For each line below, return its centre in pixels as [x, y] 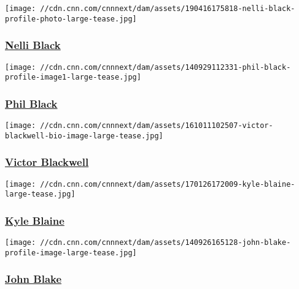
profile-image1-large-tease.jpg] [73, 77]
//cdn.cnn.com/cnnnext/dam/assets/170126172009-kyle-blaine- [168, 184]
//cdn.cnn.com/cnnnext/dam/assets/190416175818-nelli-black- [168, 9]
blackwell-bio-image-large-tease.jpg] [84, 136]
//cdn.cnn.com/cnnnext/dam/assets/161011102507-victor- [157, 126]
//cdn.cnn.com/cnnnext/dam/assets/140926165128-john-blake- [165, 243]
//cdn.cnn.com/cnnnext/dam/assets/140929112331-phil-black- [165, 67]
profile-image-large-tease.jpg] [71, 253]
